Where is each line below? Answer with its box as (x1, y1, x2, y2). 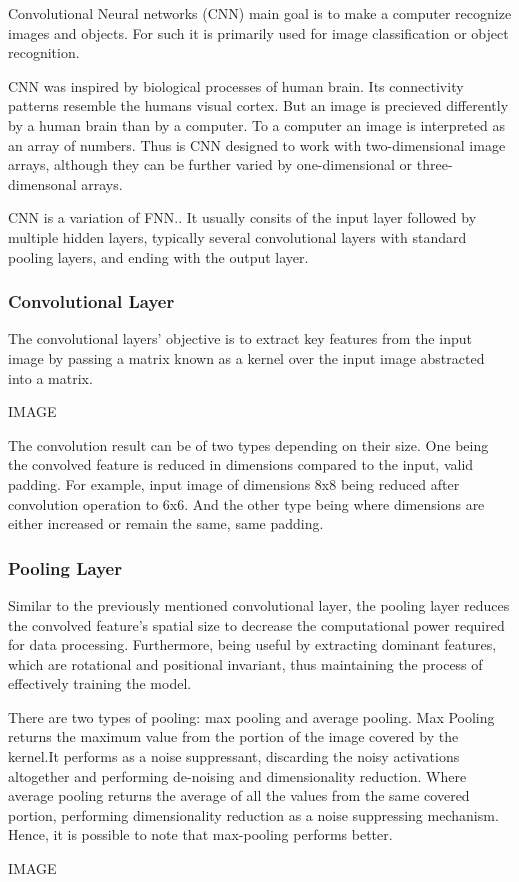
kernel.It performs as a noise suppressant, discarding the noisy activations (8, 746, 460, 767)
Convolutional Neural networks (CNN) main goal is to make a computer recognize (8, 3, 512, 23)
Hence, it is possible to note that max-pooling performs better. (8, 824, 393, 845)
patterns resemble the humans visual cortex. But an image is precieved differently (8, 95, 509, 116)
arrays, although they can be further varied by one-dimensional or (8, 154, 413, 175)
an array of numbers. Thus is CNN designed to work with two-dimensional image (8, 134, 506, 155)
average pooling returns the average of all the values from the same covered (8, 785, 470, 806)
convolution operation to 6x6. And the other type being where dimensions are (8, 493, 485, 514)
